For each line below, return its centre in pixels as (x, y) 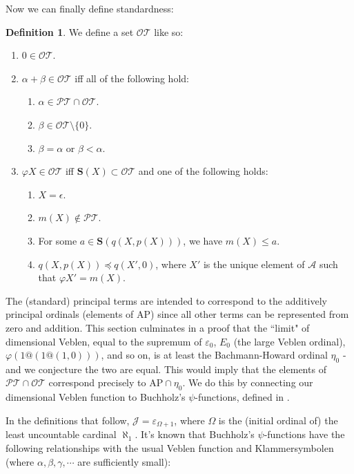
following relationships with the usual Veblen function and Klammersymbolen (170, 447)
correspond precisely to (97, 382)
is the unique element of (254, 264)
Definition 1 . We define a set (70, 31)
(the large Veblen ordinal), (289, 341)
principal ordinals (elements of (70, 314)
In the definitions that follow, (68, 420)
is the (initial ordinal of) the (278, 420)
